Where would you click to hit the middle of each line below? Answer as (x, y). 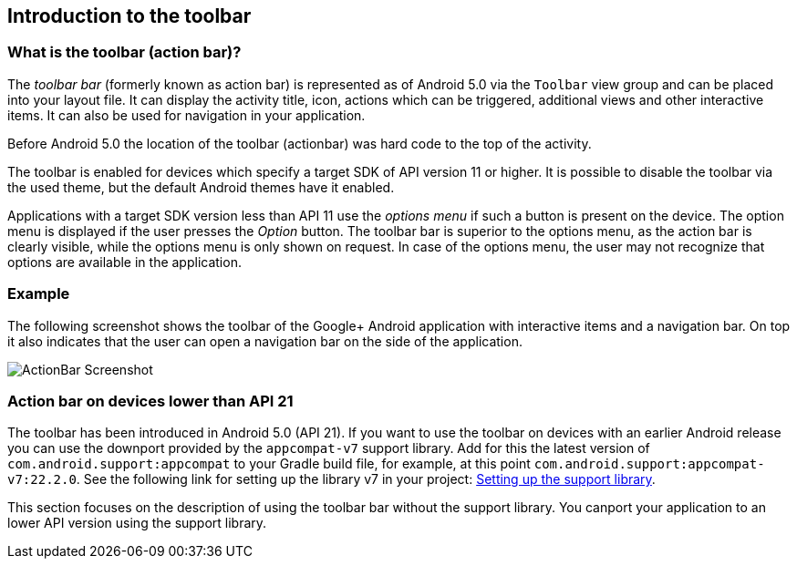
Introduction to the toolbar (129, 16)
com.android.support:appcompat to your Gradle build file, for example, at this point (269, 464)
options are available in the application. (124, 262)
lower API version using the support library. (137, 523)
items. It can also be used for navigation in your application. (186, 115)
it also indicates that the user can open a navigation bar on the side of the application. (265, 341)
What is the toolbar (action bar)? (124, 52)
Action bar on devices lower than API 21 (150, 401)
